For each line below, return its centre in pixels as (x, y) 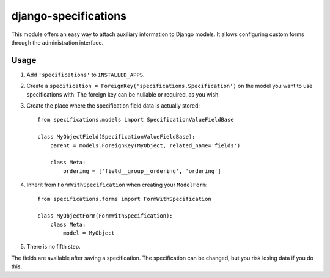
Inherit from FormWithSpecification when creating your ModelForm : (117, 185)
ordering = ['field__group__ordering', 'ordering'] (142, 171)
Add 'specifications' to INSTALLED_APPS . (86, 75)
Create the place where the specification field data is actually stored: (113, 106)
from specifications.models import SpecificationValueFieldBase (136, 120)
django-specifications (69, 16)
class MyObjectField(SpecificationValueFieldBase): (116, 137)
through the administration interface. (57, 42)
